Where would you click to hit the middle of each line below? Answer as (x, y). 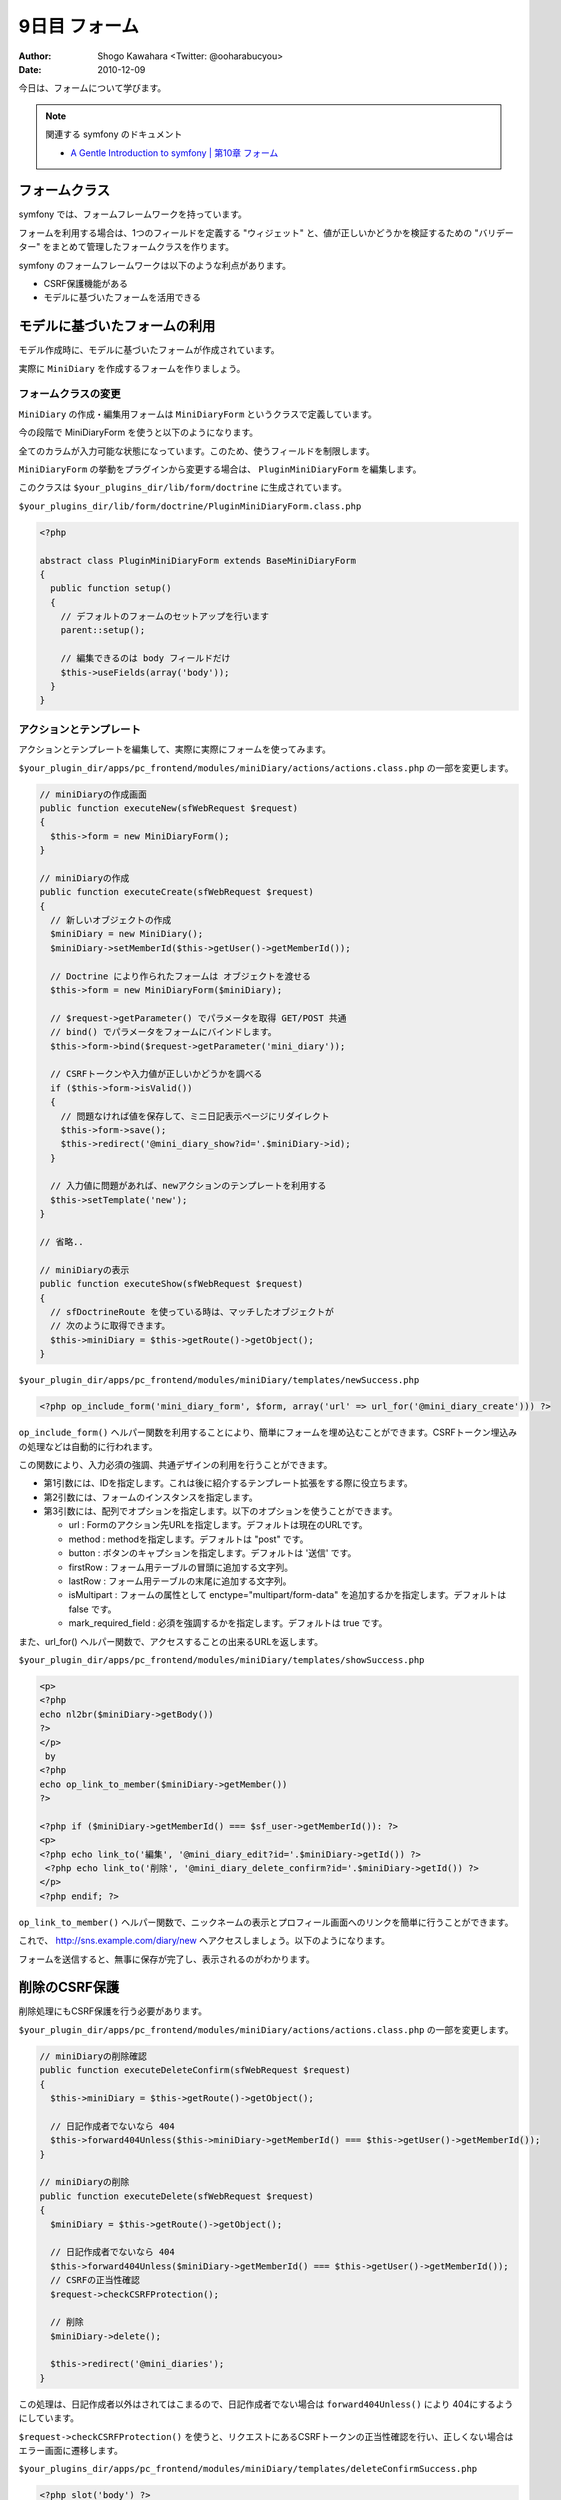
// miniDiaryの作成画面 (93, 794)
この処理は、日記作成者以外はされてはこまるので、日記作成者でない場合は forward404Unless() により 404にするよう (266, 2404)
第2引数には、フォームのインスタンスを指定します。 (151, 1497)
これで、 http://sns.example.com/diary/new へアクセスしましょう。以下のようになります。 (204, 1941)
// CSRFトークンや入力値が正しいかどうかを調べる (156, 1074)
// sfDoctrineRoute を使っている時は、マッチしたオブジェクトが (192, 1311)
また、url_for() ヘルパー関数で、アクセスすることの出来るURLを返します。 (171, 1641)
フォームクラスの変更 (69, 394)
